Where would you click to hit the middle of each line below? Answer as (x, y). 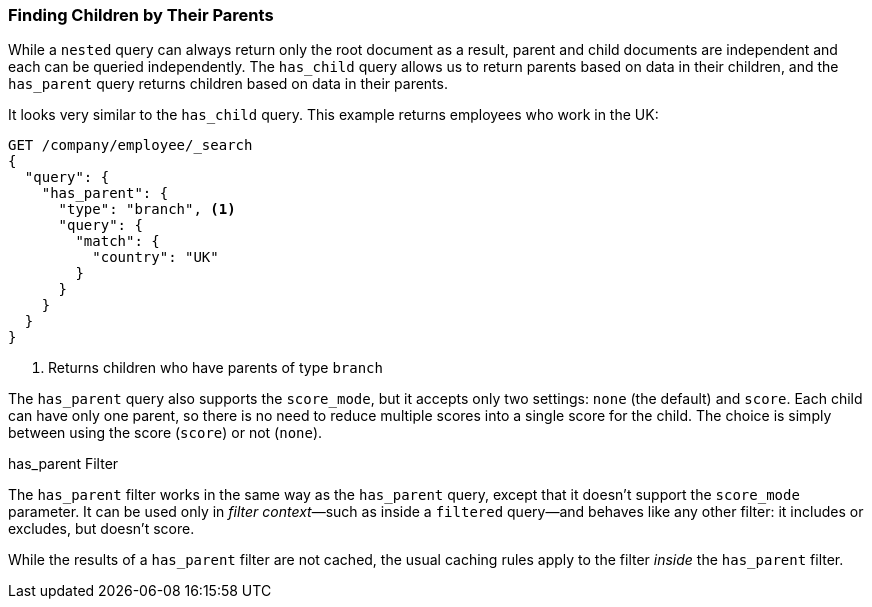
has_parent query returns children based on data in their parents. (228, 84)
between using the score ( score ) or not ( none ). (165, 433)
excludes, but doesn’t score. (101, 529)
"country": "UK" (155, 257)
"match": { (117, 241)
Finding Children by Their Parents (141, 15)
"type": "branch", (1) (147, 209)
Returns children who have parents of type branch (215, 368)
